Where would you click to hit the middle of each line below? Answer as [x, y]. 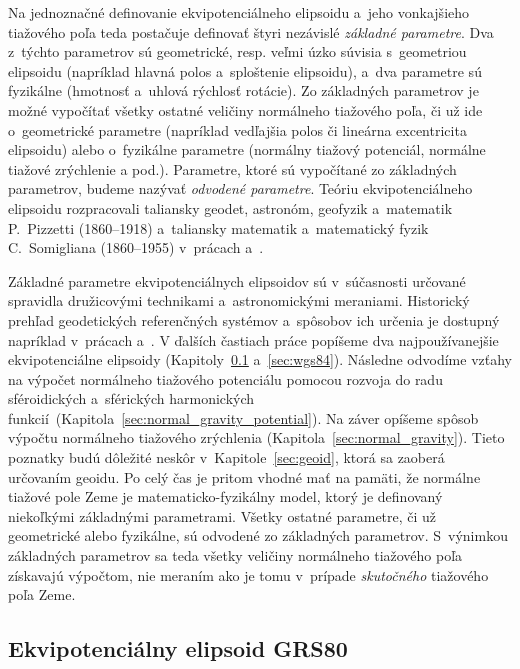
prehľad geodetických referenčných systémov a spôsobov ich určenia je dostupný [254, 319]
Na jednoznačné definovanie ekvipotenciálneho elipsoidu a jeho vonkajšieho [239, 12]
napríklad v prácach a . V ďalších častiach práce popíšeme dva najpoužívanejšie [253, 339]
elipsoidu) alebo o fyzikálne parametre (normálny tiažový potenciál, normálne [247, 149]
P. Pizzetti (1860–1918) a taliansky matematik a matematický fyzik [218, 227]
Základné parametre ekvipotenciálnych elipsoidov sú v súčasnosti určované [237, 280]
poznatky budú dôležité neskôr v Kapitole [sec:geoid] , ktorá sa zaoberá [226, 457]
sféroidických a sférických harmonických [131, 398]
